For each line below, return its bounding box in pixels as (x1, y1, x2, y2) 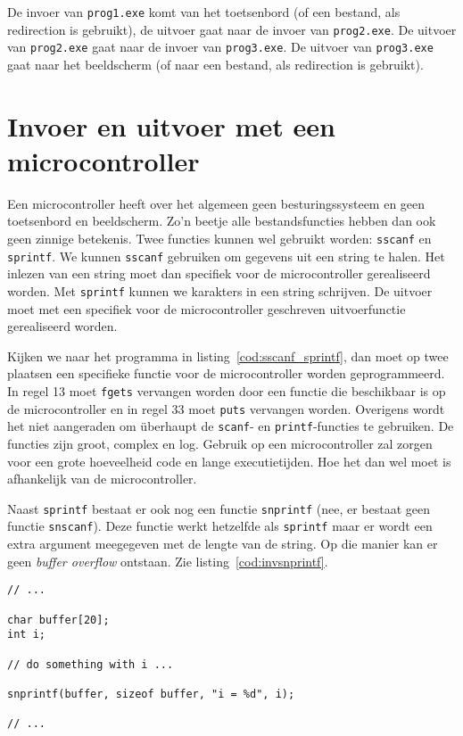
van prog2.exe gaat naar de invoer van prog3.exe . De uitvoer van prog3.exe (7, 37, 434, 56)
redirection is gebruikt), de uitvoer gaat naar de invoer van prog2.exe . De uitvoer (7, 20, 457, 38)
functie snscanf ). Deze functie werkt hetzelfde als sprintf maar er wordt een (7, 517, 433, 535)
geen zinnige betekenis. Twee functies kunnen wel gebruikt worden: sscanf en (7, 229, 432, 248)
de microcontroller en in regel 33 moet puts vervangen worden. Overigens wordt (7, 399, 445, 418)
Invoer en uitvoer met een (7, 107, 335, 144)
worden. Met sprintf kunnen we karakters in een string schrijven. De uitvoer (7, 281, 433, 300)
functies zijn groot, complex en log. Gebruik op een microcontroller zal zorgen (7, 434, 433, 452)
